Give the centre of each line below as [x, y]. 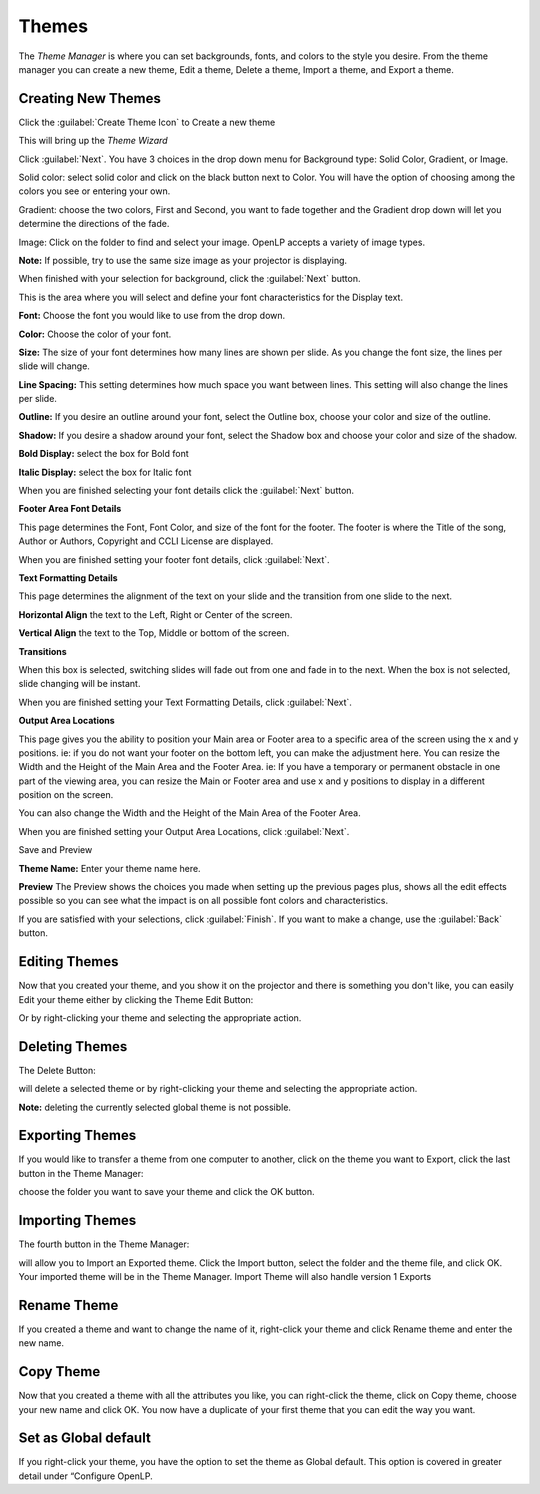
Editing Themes [68, 961]
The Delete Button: [57, 1070]
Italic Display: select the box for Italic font [105, 472]
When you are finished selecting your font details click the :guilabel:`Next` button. [186, 491]
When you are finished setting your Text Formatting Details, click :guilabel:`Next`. [185, 702]
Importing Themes [77, 1220]
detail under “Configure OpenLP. [86, 1476]
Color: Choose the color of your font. [95, 334]
